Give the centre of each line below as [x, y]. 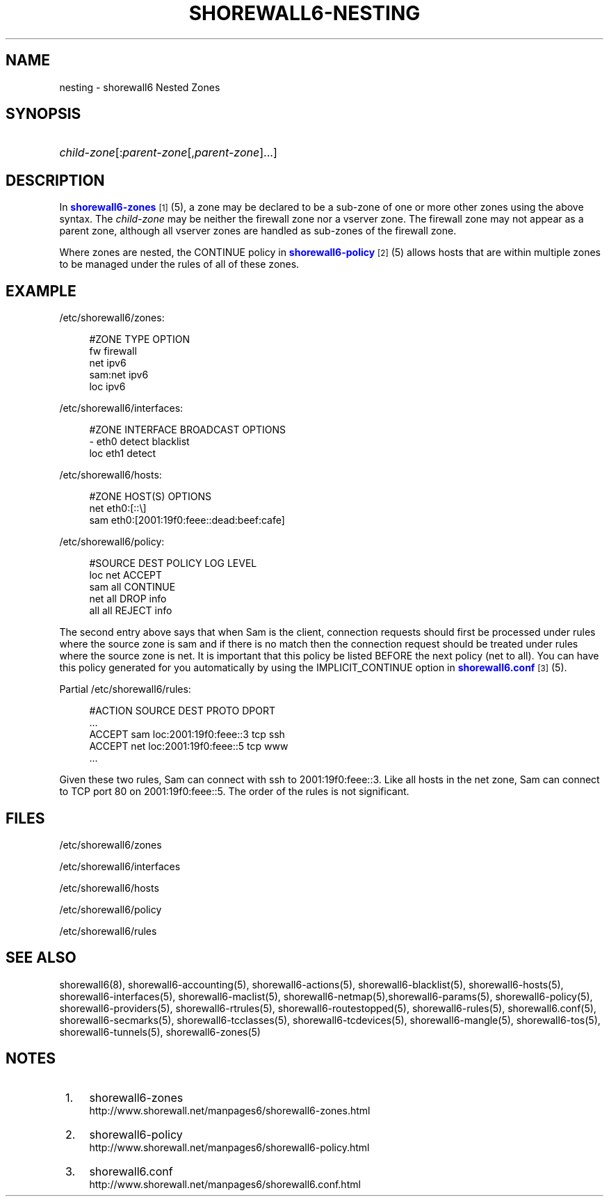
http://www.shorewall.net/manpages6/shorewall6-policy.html [229, 1147]
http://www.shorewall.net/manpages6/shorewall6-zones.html [230, 1110]
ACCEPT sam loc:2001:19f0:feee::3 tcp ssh [187, 735]
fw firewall [113, 351]
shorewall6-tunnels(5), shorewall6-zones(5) [160, 1032]
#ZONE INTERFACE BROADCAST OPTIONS [188, 430]
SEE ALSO [41, 958]
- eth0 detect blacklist [139, 442]
